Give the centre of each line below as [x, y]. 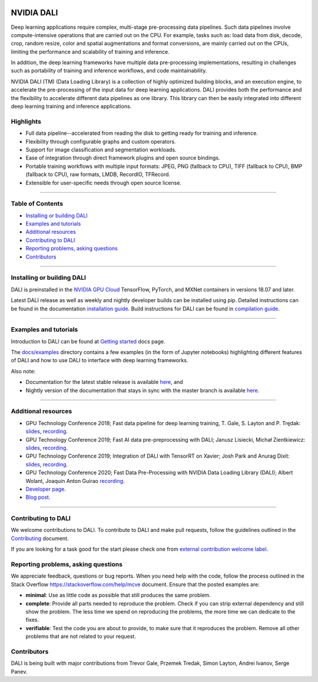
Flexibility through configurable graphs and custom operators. [101, 141]
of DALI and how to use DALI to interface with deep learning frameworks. [100, 360]
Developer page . [46, 489]
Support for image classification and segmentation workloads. [101, 150]
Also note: [23, 371]
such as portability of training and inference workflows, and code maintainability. [109, 71]
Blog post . [38, 497]
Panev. [19, 671]
